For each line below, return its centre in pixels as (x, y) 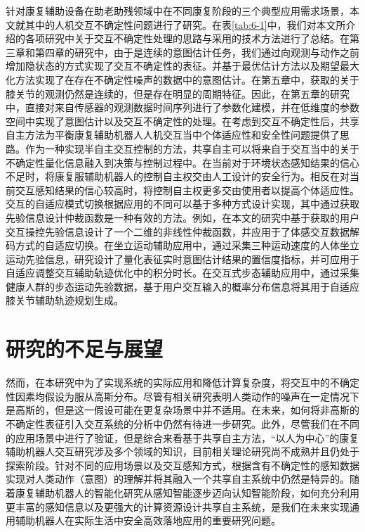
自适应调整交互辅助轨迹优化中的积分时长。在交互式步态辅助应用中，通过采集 (182, 273)
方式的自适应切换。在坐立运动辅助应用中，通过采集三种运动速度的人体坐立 (187, 245)
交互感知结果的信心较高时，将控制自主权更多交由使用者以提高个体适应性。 (187, 190)
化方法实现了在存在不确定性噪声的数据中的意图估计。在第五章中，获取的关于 (182, 79)
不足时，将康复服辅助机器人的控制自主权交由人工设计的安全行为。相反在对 (178, 176)
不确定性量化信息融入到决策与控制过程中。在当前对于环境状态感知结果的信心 (182, 162)
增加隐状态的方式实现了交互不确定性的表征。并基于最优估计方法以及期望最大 (182, 66)
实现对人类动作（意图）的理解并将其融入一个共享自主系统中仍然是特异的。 (178, 479)
